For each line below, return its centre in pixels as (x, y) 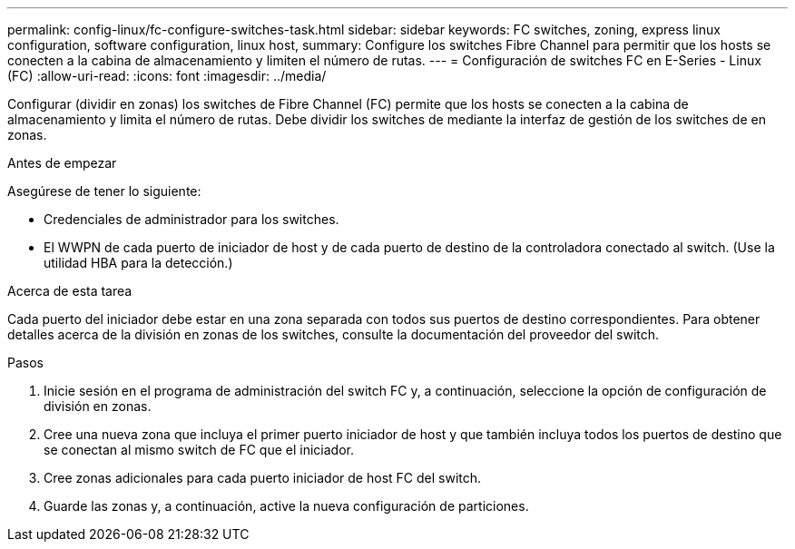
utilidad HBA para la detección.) (138, 263)
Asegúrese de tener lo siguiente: (104, 191)
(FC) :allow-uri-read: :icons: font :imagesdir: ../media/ (167, 76)
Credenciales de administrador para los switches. (191, 219)
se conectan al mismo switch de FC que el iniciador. (199, 450)
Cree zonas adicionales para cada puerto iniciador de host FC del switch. (263, 478)
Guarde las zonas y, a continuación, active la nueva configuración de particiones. (286, 506)
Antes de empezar (62, 163)
